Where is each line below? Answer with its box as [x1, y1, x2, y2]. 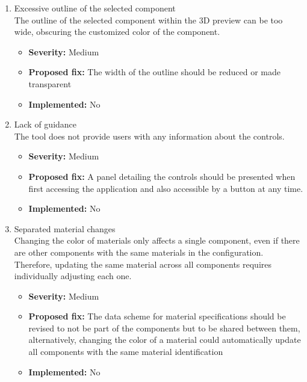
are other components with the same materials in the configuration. [14, 245, 264, 258]
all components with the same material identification [28, 345, 223, 358]
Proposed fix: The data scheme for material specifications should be [28, 310, 286, 322]
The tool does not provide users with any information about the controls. [14, 129, 285, 142]
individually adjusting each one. [14, 270, 132, 282]
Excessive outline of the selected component [14, 2, 176, 14]
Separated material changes [14, 222, 116, 235]
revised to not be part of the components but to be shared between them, [28, 321, 300, 334]
